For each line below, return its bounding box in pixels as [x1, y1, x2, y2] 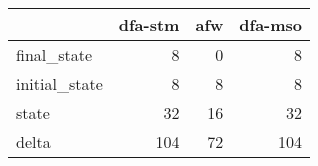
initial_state [16, 72, 103, 95]
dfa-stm [118, 13, 180, 36]
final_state [16, 43, 93, 66]
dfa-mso [239, 13, 303, 36]
